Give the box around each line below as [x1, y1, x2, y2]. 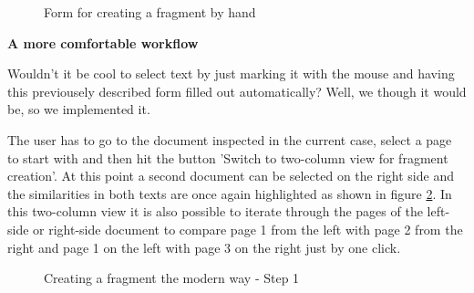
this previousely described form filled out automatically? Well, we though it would [7, 81, 467, 100]
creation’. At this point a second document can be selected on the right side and [7, 166, 454, 185]
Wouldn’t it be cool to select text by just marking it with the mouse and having [7, 64, 455, 83]
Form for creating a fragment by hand [44, 3, 256, 21]
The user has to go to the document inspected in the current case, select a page [7, 130, 452, 149]
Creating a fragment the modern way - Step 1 [44, 268, 300, 288]
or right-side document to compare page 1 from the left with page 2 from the [33, 219, 463, 238]
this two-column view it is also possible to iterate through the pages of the [7, 202, 423, 221]
